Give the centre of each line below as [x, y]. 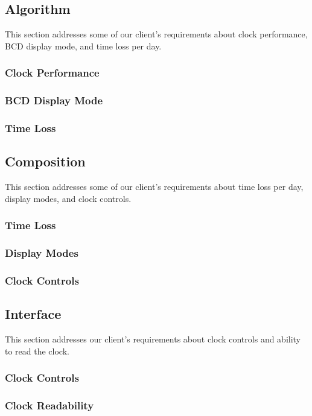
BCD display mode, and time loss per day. [83, 46]
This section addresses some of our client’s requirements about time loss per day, [154, 187]
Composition [45, 161]
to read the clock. [37, 351]
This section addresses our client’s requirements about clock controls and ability [153, 339]
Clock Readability [49, 405]
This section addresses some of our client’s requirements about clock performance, [156, 34]
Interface [33, 314]
